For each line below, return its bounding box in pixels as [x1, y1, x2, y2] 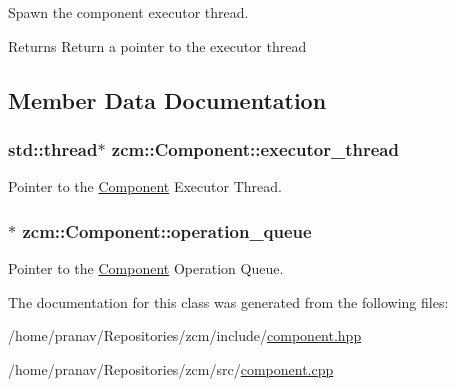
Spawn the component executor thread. [8, 2, 249, 22]
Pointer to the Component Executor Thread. [8, 176, 282, 197]
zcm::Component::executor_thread [111, 136, 399, 161]
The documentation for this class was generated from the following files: [8, 291, 449, 312]
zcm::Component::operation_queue [22, 218, 312, 243]
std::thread [8, 136, 98, 161]
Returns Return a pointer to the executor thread [8, 35, 307, 56]
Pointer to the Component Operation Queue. [8, 258, 284, 278]
